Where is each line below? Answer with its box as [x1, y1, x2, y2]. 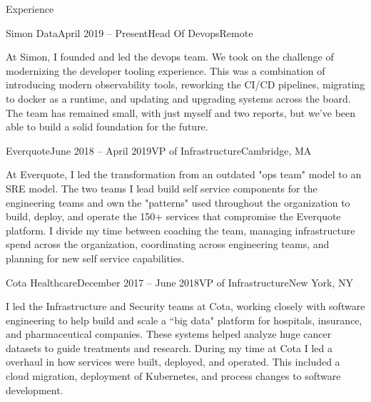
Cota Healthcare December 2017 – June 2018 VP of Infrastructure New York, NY [6, 274, 354, 289]
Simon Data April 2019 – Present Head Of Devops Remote [6, 25, 253, 40]
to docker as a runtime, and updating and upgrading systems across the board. [6, 91, 351, 105]
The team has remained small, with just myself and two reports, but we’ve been [6, 105, 356, 120]
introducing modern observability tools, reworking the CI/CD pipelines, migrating [6, 77, 365, 92]
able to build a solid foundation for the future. [6, 119, 208, 134]
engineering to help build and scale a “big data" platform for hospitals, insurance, [6, 312, 362, 327]
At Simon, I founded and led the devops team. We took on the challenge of [6, 49, 334, 64]
